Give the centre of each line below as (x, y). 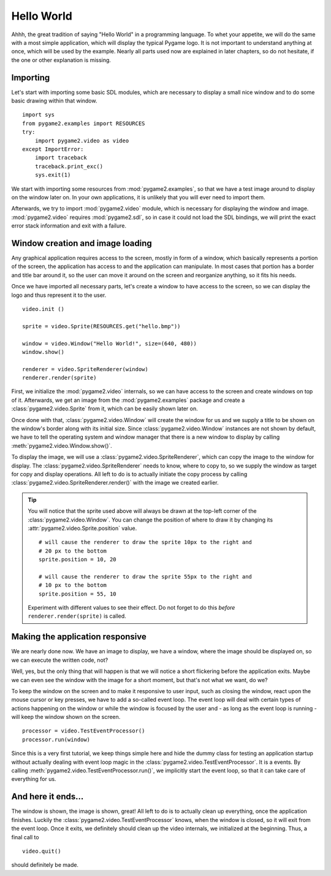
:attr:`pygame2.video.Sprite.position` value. (82, 528)
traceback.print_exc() (69, 166)
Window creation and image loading (82, 243)
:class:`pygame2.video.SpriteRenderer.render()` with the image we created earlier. (115, 483)
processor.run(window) (56, 740)
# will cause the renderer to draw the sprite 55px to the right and (146, 576)
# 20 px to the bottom (73, 551)
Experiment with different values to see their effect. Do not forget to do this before (131, 608)
